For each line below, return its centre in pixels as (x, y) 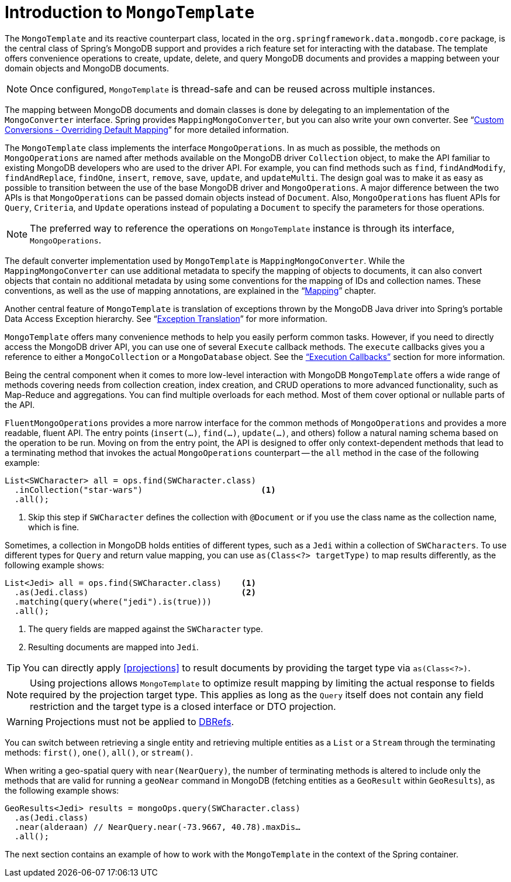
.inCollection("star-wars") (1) (145, 490)
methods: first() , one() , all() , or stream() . (99, 752)
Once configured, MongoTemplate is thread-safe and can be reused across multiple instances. (233, 89)
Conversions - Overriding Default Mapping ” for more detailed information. (147, 129)
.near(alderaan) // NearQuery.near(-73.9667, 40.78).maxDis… (157, 827)
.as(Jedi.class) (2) (135, 592)
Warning (25, 721)
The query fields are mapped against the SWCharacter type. (146, 629)
